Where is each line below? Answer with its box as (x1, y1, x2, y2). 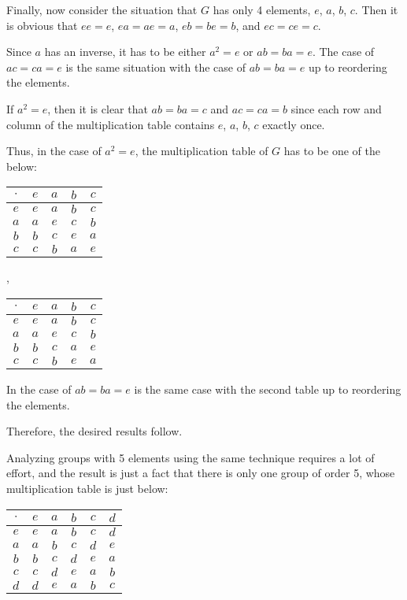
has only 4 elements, (213, 2, 311, 17)
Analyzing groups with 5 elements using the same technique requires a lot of (6, 449, 375, 465)
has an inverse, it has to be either (44, 43, 206, 60)
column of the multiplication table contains (6, 116, 215, 132)
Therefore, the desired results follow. (6, 423, 183, 439)
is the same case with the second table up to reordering (134, 380, 401, 397)
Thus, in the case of (6, 143, 102, 159)
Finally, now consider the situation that (6, 2, 198, 17)
